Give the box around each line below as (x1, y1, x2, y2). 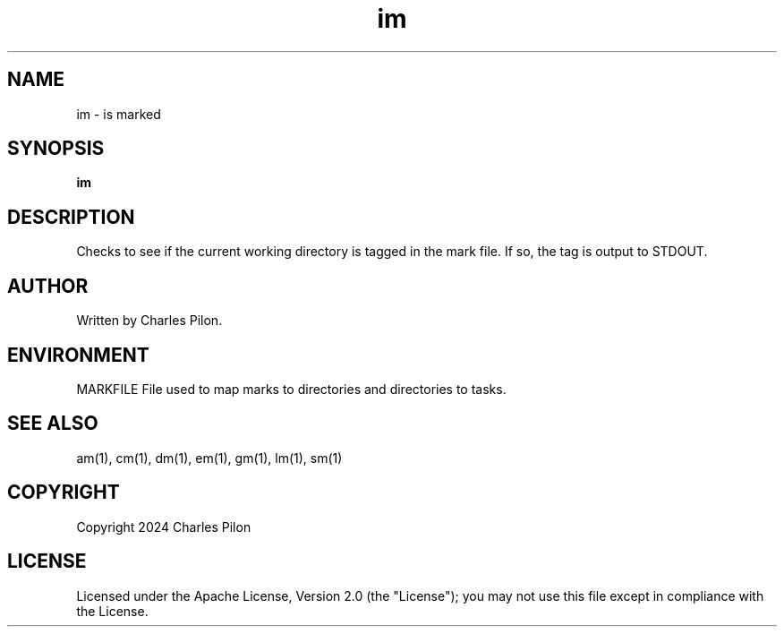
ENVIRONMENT (7, 343, 149, 366)
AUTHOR (7, 274, 89, 297)
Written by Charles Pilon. (76, 313, 223, 329)
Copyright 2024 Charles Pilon (76, 518, 251, 535)
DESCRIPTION (7, 205, 135, 228)
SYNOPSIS (7, 137, 105, 160)
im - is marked (76, 106, 161, 122)
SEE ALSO (7, 412, 98, 435)
